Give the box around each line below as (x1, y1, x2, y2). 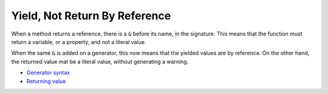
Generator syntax (26, 69, 70, 77)
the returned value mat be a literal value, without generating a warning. (11, 58, 189, 65)
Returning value (26, 77, 66, 84)
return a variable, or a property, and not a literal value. (11, 38, 146, 45)
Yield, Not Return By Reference (11, 9, 171, 22)
